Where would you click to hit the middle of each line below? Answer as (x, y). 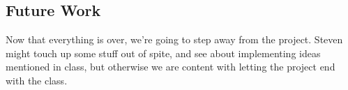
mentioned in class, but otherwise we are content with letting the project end (171, 67)
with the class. (37, 80)
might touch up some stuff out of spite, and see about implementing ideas (163, 53)
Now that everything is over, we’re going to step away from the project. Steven (174, 39)
